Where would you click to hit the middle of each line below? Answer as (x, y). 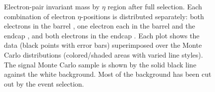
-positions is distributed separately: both (142, 16)
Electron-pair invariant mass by (52, 6)
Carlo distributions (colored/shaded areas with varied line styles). (104, 54)
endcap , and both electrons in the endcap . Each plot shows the (102, 35)
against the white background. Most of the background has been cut (108, 74)
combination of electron (40, 16)
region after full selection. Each (155, 6)
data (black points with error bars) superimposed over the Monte (103, 45)
